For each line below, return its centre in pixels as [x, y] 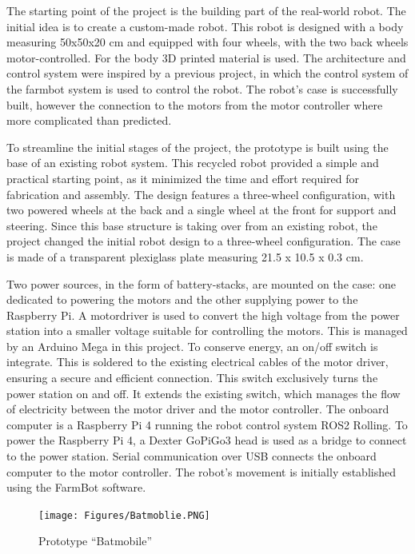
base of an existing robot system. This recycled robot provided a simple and [193, 163]
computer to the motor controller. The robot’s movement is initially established [201, 471]
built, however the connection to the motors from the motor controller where [195, 104]
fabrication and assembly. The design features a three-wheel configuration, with [201, 194]
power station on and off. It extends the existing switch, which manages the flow [204, 393]
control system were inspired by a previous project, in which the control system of [207, 73]
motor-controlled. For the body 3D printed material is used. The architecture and [206, 57]
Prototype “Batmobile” [95, 541]
